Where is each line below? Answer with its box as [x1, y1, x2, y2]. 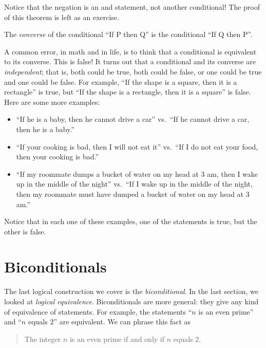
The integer [24, 333, 61, 344]
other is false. [4, 226, 46, 236]
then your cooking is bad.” [16, 151, 99, 162]
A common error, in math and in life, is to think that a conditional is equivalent [4, 46, 257, 57]
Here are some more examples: [4, 96, 100, 107]
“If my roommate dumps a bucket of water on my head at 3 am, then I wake [16, 168, 258, 179]
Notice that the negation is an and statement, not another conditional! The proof [4, 2, 260, 12]
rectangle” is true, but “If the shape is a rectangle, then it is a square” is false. [4, 86, 251, 97]
